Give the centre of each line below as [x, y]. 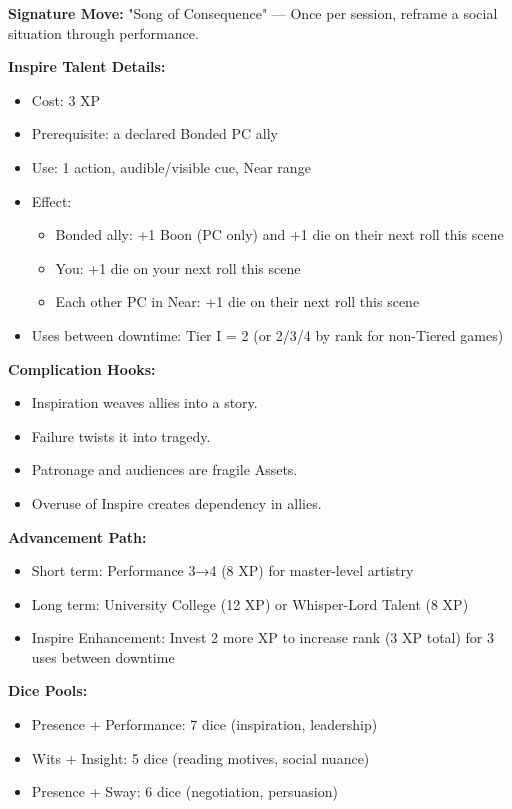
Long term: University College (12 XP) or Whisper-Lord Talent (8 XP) [250, 603]
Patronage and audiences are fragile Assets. [164, 469]
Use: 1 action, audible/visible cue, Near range [171, 166]
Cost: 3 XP [66, 99]
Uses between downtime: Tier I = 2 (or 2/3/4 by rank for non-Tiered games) [267, 334]
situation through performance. [103, 32]
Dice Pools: [48, 690]
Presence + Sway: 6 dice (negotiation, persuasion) [184, 791]
